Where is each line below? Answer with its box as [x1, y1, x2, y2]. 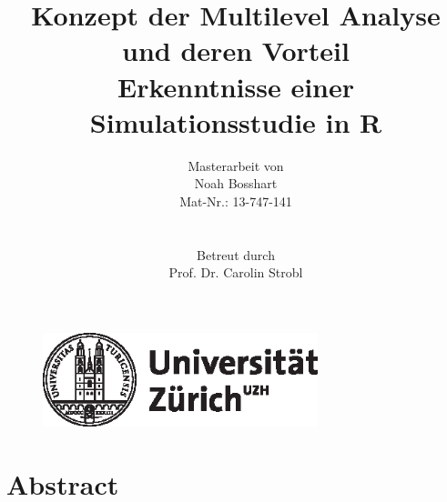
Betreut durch [197, 245, 275, 264]
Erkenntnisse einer [117, 67, 355, 105]
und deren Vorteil [122, 32, 350, 69]
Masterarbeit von [188, 156, 284, 175]
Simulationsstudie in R [89, 103, 382, 140]
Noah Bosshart [194, 174, 278, 193]
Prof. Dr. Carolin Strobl [168, 263, 303, 282]
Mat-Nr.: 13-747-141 [179, 191, 292, 210]
